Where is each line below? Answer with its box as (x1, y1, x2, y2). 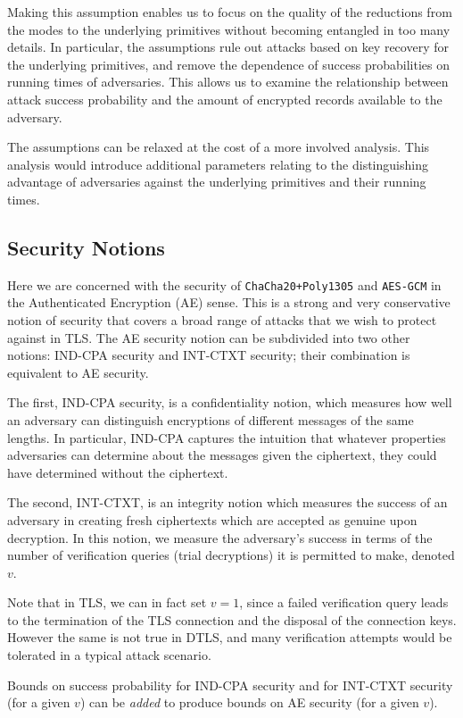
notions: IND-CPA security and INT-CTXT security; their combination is (7, 346, 410, 364)
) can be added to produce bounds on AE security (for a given (79, 693, 419, 712)
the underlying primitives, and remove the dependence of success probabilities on (7, 54, 450, 73)
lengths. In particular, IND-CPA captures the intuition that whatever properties (7, 428, 446, 447)
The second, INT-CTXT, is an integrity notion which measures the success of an (7, 493, 448, 512)
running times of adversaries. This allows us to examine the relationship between (7, 72, 449, 91)
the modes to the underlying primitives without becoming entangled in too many (7, 20, 451, 38)
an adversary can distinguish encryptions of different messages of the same (7, 410, 414, 429)
